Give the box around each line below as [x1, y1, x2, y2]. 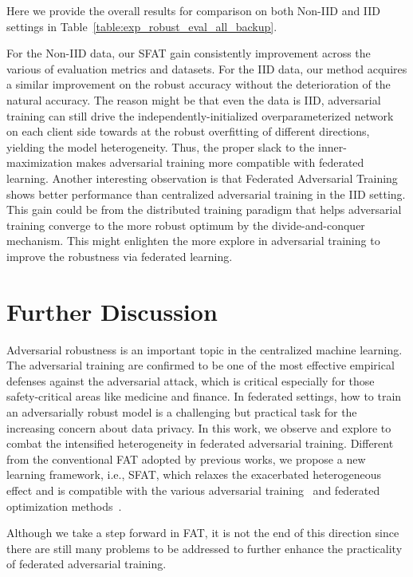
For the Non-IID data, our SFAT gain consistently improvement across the [6, 45, 371, 61]
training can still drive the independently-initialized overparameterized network [6, 107, 394, 124]
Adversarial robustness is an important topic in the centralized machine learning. [6, 341, 403, 358]
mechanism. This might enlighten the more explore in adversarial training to [6, 232, 380, 249]
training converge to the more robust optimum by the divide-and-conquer [6, 216, 365, 233]
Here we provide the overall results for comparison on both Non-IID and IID [6, 2, 381, 18]
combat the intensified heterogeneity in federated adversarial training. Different [6, 435, 394, 452]
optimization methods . [6, 497, 122, 514]
